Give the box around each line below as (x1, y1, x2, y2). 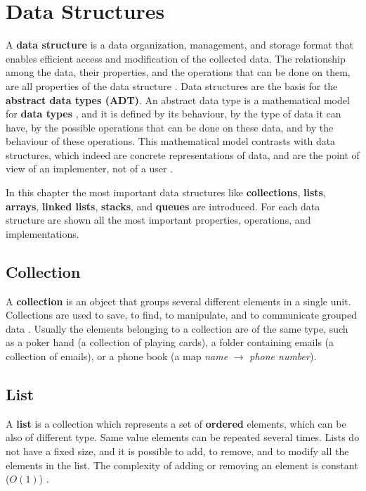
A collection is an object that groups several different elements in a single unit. (6, 293, 351, 308)
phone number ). (249, 349, 317, 364)
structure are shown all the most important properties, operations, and (6, 212, 311, 227)
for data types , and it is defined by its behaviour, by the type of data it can (6, 106, 341, 121)
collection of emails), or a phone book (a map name (6, 349, 228, 364)
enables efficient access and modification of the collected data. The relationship (6, 51, 346, 65)
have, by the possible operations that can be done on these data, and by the (6, 120, 334, 134)
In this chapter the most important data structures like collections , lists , (6, 185, 326, 200)
